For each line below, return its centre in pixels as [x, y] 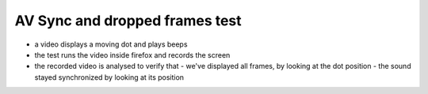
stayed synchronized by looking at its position [109, 77]
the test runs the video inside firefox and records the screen [132, 55]
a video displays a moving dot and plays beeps [111, 44]
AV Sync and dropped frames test [128, 21]
